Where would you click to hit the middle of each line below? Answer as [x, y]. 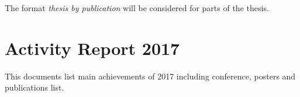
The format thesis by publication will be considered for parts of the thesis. [137, 8]
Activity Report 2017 [92, 48]
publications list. [35, 87]
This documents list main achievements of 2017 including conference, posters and [150, 76]
